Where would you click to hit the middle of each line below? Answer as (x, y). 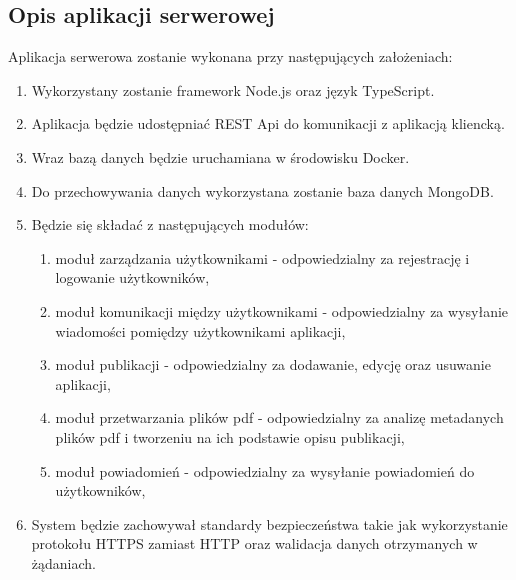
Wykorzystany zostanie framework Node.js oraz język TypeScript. (233, 89)
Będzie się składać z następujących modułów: (170, 224)
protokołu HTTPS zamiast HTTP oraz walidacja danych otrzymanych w (254, 543)
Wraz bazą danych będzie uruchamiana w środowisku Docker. (220, 156)
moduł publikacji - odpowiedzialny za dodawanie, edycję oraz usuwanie (273, 364)
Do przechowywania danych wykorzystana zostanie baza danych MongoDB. (262, 190)
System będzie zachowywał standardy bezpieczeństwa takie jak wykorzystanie (269, 523)
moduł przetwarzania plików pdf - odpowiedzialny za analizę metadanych (279, 417)
